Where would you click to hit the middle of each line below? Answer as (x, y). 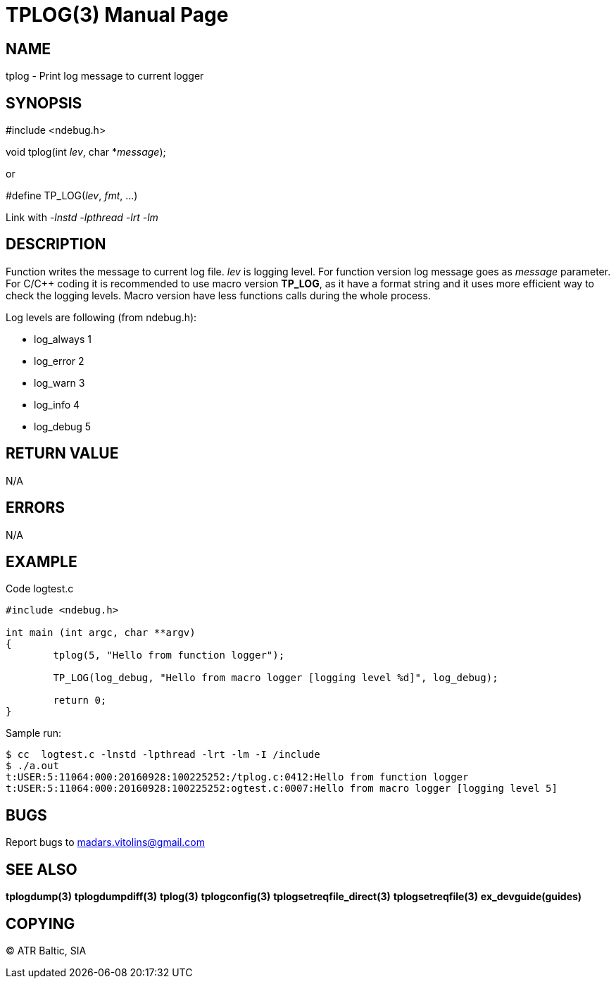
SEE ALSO (42, 869)
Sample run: (34, 733)
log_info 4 (57, 404)
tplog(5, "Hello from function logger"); (169, 655)
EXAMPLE (42, 561)
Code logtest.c (40, 589)
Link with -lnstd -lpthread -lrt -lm (82, 218)
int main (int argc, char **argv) (101, 633)
